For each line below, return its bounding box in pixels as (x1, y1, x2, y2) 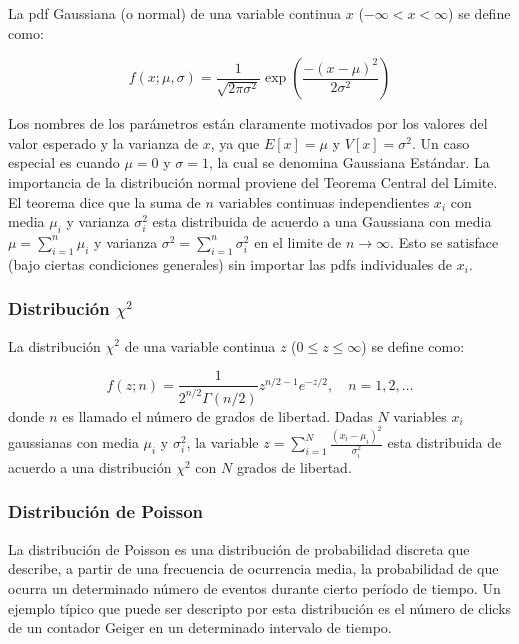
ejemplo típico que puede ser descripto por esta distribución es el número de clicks (8, 597, 512, 618)
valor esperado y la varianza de (8, 132, 198, 153)
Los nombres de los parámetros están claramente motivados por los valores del (8, 113, 488, 134)
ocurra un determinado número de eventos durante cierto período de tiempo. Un (8, 577, 501, 598)
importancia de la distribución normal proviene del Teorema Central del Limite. (8, 171, 498, 192)
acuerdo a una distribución (8, 456, 172, 477)
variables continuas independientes (218, 191, 430, 212)
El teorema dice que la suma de (8, 191, 201, 212)
